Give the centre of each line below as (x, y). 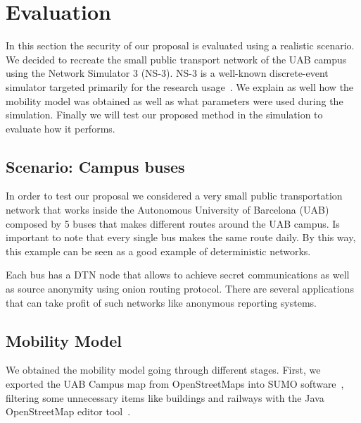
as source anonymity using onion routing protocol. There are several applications (180, 289)
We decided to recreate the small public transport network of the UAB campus (176, 59)
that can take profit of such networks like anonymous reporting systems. (161, 302)
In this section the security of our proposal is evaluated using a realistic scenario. (180, 45)
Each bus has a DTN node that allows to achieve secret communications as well (178, 275)
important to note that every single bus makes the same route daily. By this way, (181, 237)
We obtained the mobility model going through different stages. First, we (163, 370)
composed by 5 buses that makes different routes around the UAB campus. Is (173, 223)
